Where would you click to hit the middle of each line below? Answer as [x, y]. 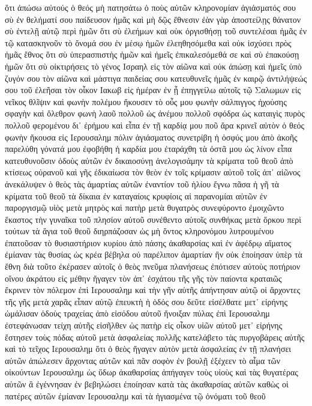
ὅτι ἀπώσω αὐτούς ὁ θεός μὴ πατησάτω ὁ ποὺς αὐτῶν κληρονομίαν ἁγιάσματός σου [151, 7]
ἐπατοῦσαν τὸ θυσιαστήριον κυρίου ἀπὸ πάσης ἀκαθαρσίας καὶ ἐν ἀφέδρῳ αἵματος [148, 242]
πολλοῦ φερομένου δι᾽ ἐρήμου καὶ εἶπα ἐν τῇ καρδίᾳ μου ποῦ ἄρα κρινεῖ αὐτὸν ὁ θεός [155, 125]
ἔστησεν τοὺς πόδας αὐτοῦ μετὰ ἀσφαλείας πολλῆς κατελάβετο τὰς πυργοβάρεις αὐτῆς [155, 337]
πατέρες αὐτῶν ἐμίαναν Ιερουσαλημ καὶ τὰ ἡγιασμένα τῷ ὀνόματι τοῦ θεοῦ [135, 395]
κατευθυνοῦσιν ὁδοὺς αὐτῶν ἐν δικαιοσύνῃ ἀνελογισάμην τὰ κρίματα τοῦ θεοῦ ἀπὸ [149, 160]
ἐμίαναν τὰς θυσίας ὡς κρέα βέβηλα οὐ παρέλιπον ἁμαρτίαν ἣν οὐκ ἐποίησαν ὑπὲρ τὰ [154, 254]
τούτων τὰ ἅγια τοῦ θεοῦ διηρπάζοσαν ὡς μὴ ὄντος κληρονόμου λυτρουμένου [139, 231]
